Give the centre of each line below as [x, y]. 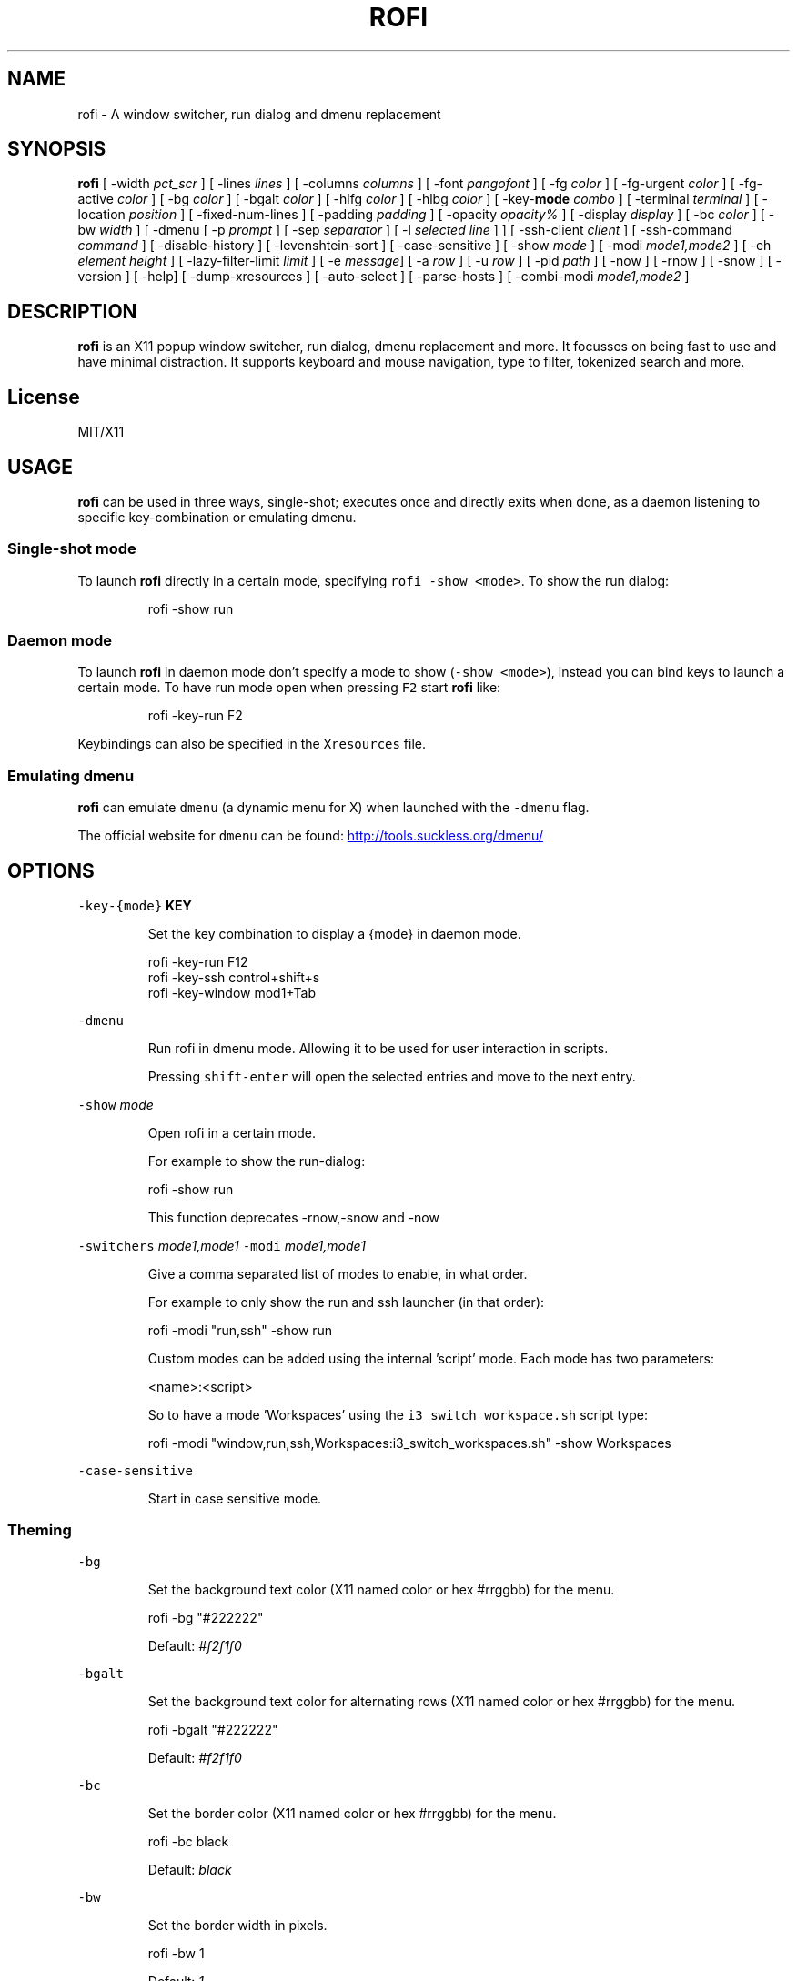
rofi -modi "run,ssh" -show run [240, 1331]
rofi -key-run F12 [198, 962]
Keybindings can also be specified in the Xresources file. [252, 744]
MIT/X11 [101, 432]
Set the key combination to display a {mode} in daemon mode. [334, 934]
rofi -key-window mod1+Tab [232, 993]
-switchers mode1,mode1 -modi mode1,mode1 [222, 1246]
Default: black [190, 1869]
